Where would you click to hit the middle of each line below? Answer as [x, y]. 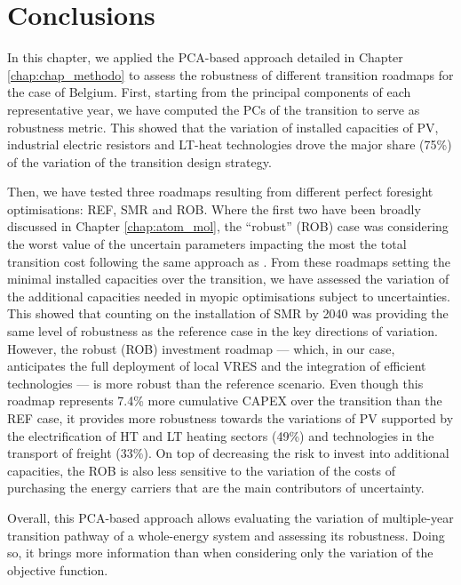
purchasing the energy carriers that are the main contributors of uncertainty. [216, 488]
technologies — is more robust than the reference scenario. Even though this [215, 383]
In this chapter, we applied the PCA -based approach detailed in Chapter [205, 57]
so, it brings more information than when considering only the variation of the [220, 553]
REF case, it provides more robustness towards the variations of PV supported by [230, 418]
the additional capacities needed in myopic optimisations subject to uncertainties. [229, 296]
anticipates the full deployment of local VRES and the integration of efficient [217, 366]
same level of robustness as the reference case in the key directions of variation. [223, 331]
